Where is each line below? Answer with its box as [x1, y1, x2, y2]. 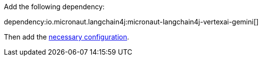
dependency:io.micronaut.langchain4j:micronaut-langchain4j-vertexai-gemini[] [4, 18, 259, 26]
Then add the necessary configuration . [4, 33, 130, 41]
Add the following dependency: [4, 2, 105, 11]
